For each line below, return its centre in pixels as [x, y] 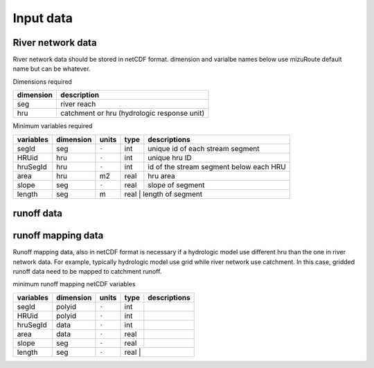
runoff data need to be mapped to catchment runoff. [87, 271]
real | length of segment [163, 194]
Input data [43, 18]
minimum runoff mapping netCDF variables [74, 284]
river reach [78, 104]
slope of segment [176, 185]
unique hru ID [170, 157]
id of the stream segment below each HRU [217, 166]
